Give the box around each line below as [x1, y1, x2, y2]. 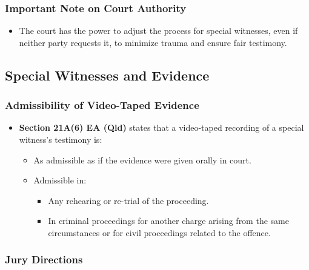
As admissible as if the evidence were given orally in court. [33, 153, 251, 166]
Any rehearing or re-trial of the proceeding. [48, 194, 209, 206]
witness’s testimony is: [19, 133, 102, 145]
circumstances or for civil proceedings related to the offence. [48, 226, 271, 239]
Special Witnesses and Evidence [5, 65, 210, 84]
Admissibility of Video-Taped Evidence [5, 97, 199, 113]
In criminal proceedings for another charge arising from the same [48, 214, 289, 227]
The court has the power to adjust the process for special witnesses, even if [19, 24, 298, 37]
